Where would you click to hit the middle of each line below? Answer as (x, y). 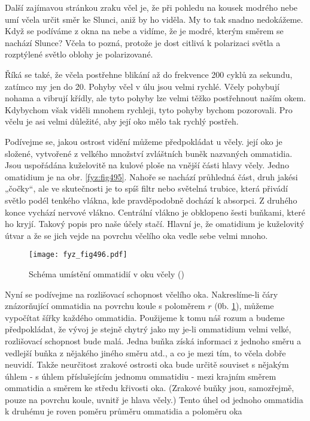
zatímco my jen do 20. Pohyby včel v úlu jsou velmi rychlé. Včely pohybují (142, 86)
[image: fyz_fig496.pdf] (78, 255)
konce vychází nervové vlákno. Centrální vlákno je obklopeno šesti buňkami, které (155, 212)
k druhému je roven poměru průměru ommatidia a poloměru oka (124, 411)
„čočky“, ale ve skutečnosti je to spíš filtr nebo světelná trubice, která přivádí (147, 188)
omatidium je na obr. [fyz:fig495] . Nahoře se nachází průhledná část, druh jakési (151, 176)
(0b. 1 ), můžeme (244, 306)
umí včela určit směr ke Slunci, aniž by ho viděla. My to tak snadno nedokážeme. (154, 19)
